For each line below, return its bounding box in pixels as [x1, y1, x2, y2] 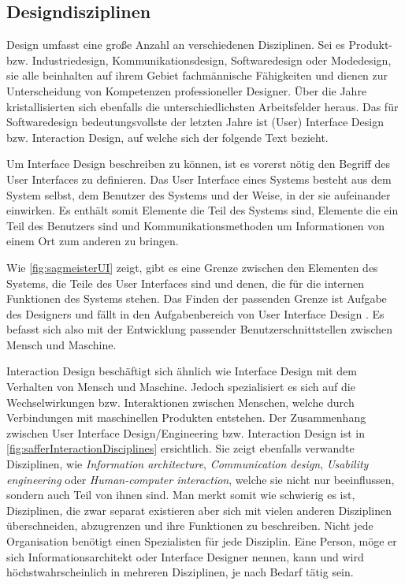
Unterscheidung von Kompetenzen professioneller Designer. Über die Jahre [6, 82, 367, 99]
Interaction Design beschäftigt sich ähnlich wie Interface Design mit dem [6, 363, 357, 379]
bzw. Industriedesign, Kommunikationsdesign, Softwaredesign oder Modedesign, [6, 51, 392, 68]
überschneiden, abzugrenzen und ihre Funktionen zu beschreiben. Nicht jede [6, 517, 373, 534]
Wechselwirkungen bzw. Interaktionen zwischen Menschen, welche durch [6, 393, 355, 410]
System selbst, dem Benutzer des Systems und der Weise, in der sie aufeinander [6, 186, 391, 203]
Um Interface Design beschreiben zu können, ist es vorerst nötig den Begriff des [6, 155, 391, 172]
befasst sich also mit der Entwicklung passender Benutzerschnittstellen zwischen [6, 321, 392, 337]
